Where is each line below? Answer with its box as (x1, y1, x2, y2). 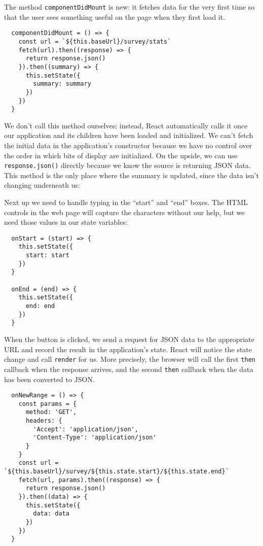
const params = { (18, 400, 77, 407)
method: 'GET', (25, 408, 77, 416)
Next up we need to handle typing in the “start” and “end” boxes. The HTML (4, 197, 248, 208)
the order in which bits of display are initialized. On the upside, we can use (4, 150, 238, 160)
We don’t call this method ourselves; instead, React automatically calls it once (4, 120, 248, 130)
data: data (33, 510, 69, 518)
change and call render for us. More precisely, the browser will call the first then (4, 354, 256, 364)
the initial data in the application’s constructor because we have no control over (4, 140, 252, 150)
